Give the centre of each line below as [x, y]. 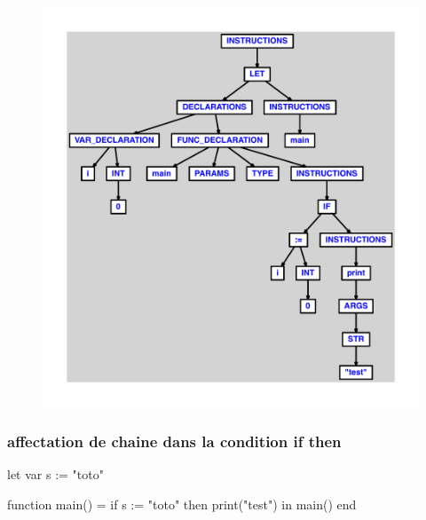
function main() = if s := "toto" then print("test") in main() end [182, 504]
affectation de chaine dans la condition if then [174, 441]
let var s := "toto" [55, 474]
